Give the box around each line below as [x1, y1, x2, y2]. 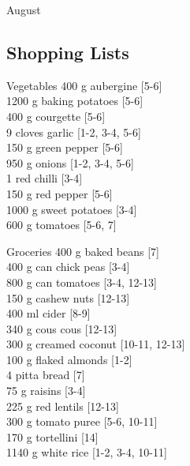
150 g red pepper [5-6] [6, 185, 113, 201]
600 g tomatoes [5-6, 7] [6, 216, 117, 233]
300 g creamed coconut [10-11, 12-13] [6, 336, 185, 352]
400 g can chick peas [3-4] [6, 258, 130, 275]
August [6, 2, 41, 17]
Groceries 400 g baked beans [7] [6, 242, 160, 259]
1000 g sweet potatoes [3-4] [6, 201, 137, 217]
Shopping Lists [6, 39, 129, 64]
